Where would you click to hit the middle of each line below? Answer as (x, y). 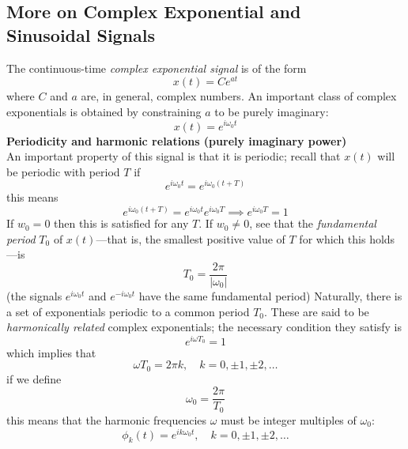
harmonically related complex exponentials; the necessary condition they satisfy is (204, 327)
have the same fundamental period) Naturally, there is (270, 295)
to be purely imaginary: (272, 111)
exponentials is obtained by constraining (104, 111)
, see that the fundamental (313, 223)
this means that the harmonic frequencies (107, 419)
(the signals (34, 295)
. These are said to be (317, 311)
